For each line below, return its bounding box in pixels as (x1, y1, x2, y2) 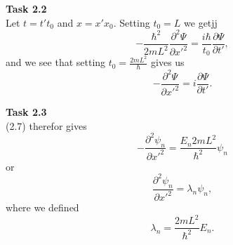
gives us (151, 55, 185, 69)
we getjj (184, 15, 218, 29)
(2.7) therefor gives (6, 118, 87, 133)
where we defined (6, 200, 79, 215)
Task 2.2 (6, 1, 47, 15)
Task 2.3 (6, 105, 47, 119)
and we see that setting (6, 55, 106, 69)
